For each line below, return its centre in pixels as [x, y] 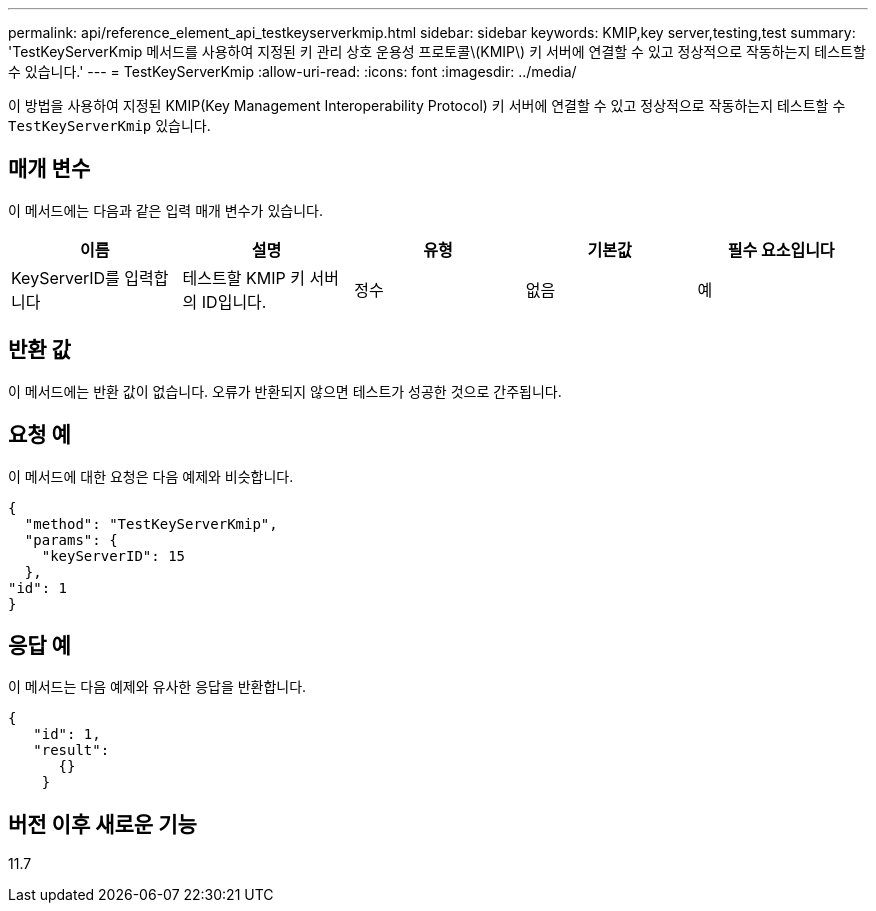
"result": [71, 750]
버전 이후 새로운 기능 [102, 824]
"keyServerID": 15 [113, 555]
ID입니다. [234, 301]
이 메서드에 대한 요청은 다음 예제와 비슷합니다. [151, 476]
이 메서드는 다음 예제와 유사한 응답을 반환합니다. [157, 687]
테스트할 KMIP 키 [243, 277]
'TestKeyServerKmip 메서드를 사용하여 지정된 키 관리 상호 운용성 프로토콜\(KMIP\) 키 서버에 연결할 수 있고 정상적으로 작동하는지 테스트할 [437, 51]
